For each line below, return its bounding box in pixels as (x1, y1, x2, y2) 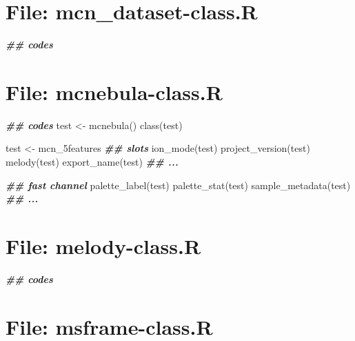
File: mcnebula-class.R (6, 77, 223, 106)
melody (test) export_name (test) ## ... (6, 155, 179, 169)
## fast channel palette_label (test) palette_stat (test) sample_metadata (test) (6, 177, 351, 192)
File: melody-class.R (6, 232, 201, 260)
